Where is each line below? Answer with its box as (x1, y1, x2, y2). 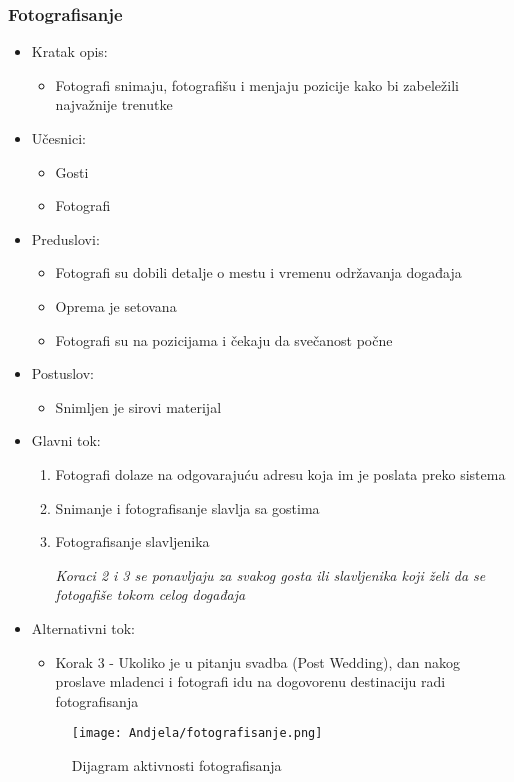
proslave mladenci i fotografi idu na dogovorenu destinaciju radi (55, 671, 446, 692)
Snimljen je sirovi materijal (55, 396, 222, 417)
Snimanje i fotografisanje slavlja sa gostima (55, 497, 320, 518)
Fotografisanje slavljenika (55, 531, 210, 552)
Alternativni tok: (31, 617, 135, 638)
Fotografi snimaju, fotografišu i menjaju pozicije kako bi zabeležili (55, 74, 459, 95)
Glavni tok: (31, 430, 101, 451)
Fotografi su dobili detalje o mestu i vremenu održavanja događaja (55, 262, 462, 283)
